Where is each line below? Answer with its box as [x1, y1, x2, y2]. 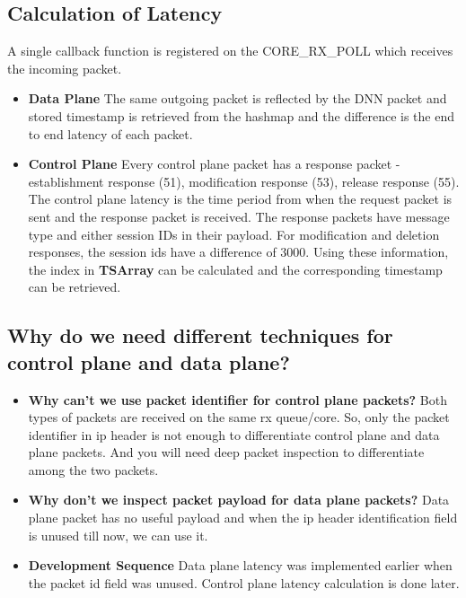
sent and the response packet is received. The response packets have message [28, 207, 450, 225]
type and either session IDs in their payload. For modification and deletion [28, 224, 440, 243]
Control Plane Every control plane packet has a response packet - [28, 154, 400, 173]
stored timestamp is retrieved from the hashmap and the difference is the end [28, 106, 455, 125]
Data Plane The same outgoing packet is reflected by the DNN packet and [28, 89, 447, 108]
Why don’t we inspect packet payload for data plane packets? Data [28, 490, 450, 509]
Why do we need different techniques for [7, 321, 393, 349]
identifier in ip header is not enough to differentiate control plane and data [28, 425, 440, 444]
